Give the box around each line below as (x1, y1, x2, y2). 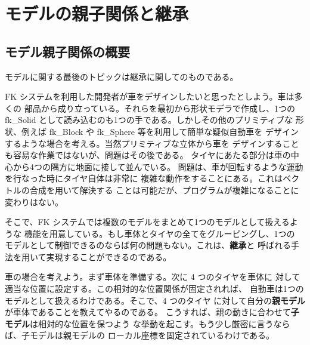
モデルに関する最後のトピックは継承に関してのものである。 (5, 70, 238, 82)
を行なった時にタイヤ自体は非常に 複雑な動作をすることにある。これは (5, 172, 283, 184)
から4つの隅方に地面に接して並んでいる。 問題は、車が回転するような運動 (13, 160, 303, 172)
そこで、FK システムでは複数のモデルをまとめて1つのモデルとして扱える (5, 215, 290, 228)
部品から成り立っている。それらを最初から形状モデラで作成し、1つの (24, 101, 295, 114)
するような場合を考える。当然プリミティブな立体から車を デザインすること (5, 137, 299, 149)
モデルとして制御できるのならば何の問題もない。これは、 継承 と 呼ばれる (5, 239, 291, 251)
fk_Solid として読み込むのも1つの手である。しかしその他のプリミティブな (5, 113, 293, 126)
